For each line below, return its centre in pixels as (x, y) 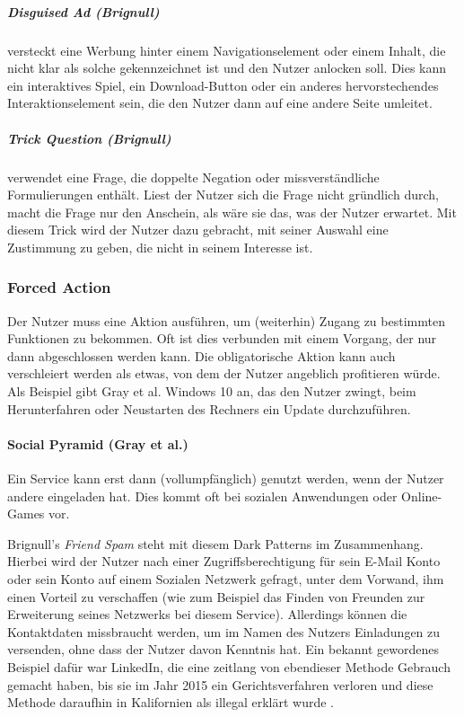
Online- (422, 496)
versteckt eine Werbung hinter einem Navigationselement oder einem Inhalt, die (227, 50)
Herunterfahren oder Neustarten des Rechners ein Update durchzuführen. (209, 408)
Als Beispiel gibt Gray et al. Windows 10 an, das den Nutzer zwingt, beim (212, 391)
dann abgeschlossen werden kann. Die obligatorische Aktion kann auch (201, 355)
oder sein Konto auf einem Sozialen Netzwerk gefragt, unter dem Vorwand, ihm (226, 579)
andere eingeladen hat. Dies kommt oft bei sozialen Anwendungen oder (202, 496)
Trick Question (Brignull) (89, 138)
